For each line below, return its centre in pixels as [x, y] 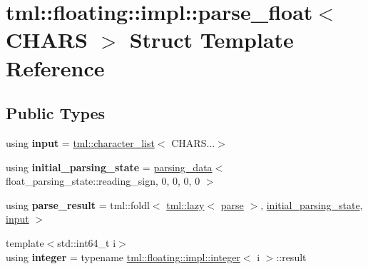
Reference [55, 67]
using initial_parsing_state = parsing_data [109, 167]
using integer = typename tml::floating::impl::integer [123, 257]
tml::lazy [185, 204]
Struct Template [211, 40]
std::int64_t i [87, 242]
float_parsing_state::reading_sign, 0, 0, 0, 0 [103, 181]
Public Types [56, 113]
